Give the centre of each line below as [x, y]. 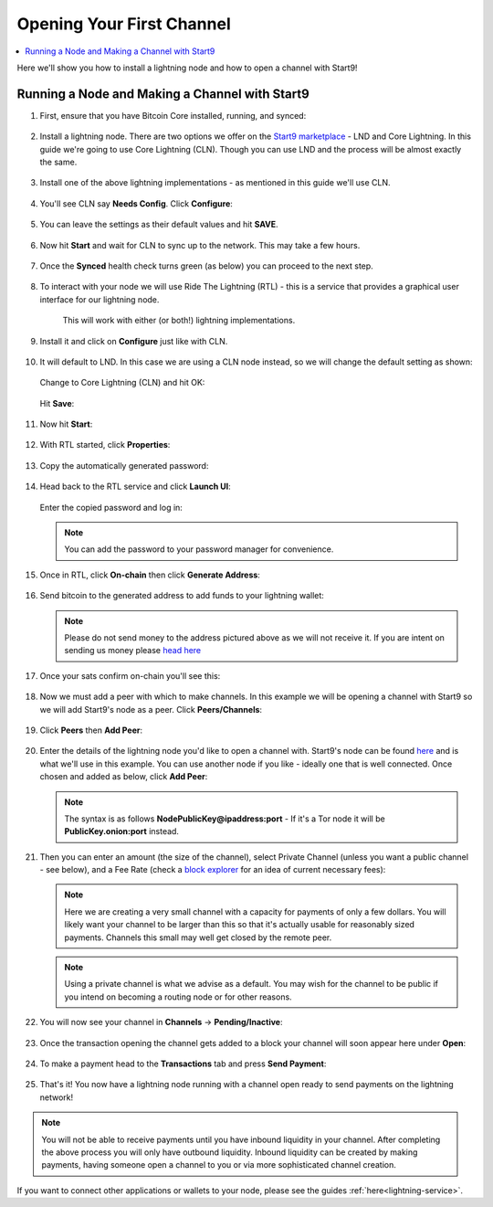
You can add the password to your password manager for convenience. [199, 549]
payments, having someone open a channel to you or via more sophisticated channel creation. [219, 1165]
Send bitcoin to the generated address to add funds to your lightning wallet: [182, 596]
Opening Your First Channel [124, 24]
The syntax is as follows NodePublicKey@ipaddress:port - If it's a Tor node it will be [225, 819]
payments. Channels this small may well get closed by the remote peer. [198, 937]
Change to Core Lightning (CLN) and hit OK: [122, 383]
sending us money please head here [133, 651]
